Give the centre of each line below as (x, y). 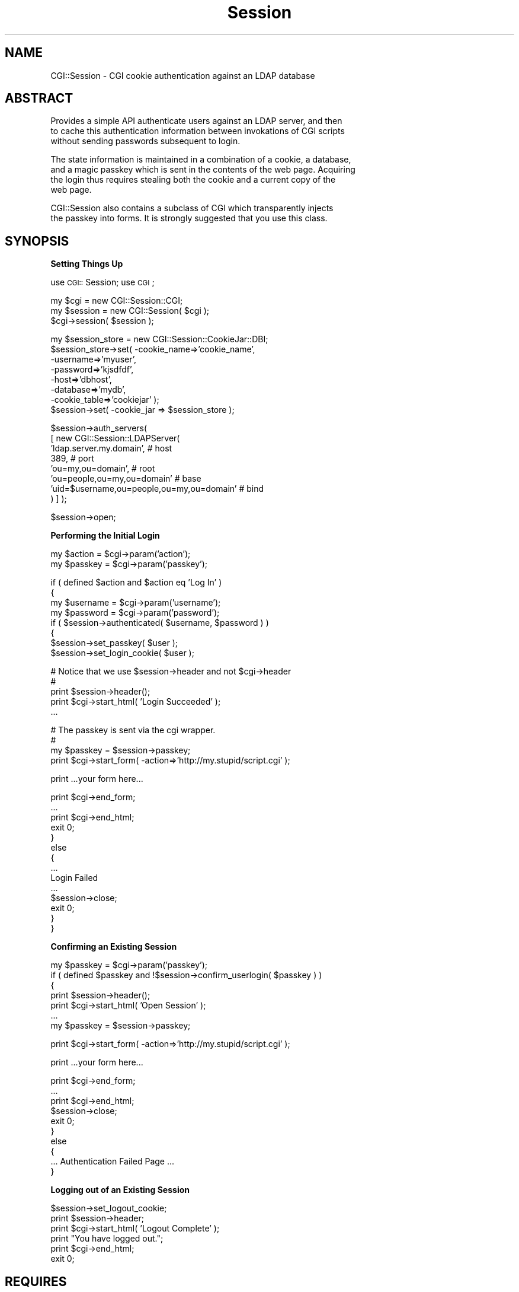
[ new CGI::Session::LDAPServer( (115, 438)
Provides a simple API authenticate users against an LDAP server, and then (196, 121)
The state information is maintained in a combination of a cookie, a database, (201, 160)
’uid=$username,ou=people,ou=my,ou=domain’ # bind (157, 489)
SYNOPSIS (37, 241)
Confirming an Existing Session (114, 947)
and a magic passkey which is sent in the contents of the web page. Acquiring (203, 170)
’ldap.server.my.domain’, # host (111, 448)
